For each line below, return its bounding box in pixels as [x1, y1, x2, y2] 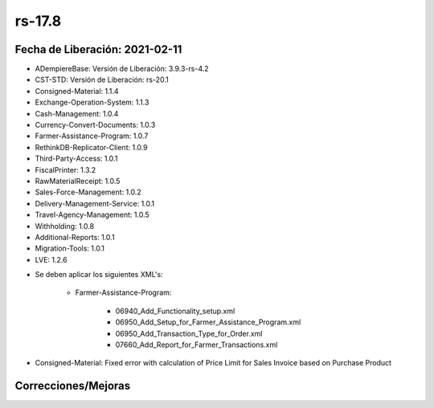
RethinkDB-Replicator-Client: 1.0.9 [35, 142, 148, 152]
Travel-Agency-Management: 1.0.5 [35, 210, 150, 220]
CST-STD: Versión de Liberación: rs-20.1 [35, 75, 169, 84]
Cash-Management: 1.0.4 [35, 108, 119, 118]
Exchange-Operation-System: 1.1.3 [35, 97, 149, 108]
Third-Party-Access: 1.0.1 [35, 153, 118, 164]
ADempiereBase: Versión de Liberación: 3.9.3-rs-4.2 [35, 64, 209, 74]
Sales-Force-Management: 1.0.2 [35, 187, 142, 197]
